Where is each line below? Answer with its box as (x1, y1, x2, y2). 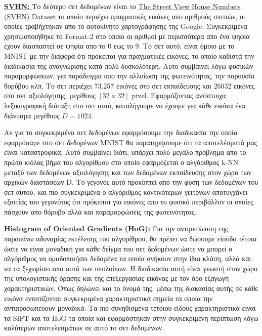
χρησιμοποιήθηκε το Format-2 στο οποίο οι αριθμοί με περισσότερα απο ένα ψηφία (4, 30, 250, 41)
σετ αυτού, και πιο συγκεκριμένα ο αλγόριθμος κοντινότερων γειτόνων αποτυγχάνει (4, 186, 248, 197)
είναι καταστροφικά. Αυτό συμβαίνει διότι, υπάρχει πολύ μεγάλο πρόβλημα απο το (4, 147, 246, 157)
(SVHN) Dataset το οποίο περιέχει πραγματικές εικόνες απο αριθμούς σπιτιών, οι (4, 11, 245, 21)
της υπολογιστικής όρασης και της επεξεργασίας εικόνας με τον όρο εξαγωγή (4, 273, 229, 283)
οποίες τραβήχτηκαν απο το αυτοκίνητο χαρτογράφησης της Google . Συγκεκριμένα (4, 21, 247, 31)
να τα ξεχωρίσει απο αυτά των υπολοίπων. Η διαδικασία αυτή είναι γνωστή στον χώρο (4, 263, 257, 273)
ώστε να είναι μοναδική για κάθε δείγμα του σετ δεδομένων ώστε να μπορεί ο (4, 243, 233, 254)
